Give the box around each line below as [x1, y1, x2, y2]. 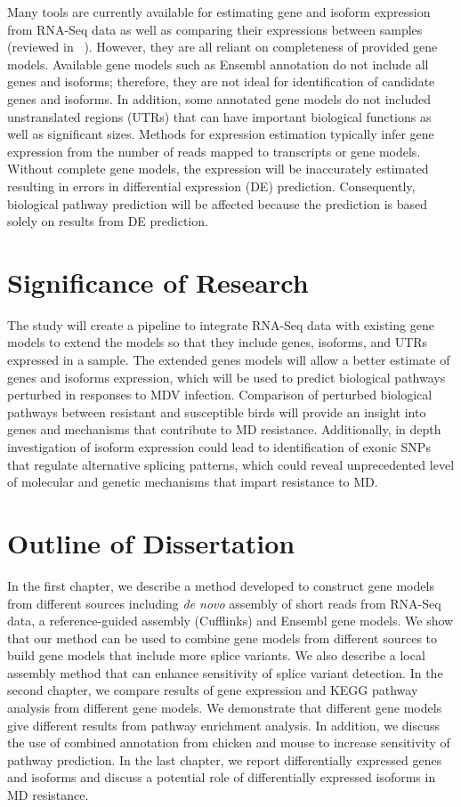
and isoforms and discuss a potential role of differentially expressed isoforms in [7, 768, 436, 787]
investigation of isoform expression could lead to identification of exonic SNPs [7, 438, 431, 456]
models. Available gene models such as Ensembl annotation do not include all [7, 54, 429, 73]
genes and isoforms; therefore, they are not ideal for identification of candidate [7, 72, 435, 91]
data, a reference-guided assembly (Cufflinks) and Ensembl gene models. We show [7, 611, 454, 630]
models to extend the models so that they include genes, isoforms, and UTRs [7, 333, 428, 351]
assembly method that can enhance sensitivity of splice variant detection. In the [7, 663, 443, 682]
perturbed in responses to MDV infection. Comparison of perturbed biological [7, 385, 433, 404]
